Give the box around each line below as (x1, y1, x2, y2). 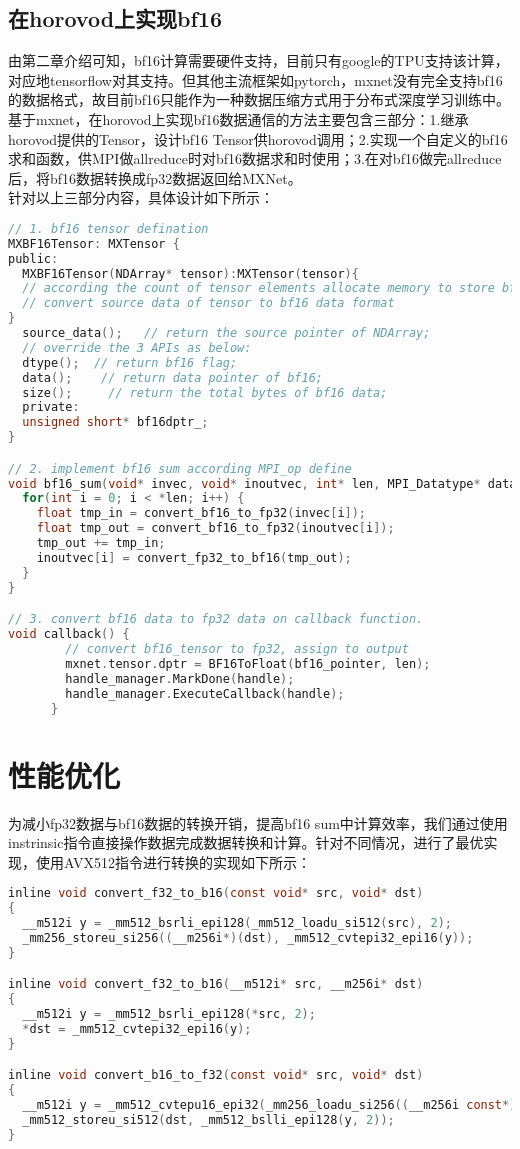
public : (8, 251, 59, 266)
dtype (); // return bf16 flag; (22, 355, 238, 370)
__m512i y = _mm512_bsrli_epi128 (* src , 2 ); (22, 1007, 316, 1022)
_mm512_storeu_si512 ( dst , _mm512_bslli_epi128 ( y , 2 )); (22, 1112, 395, 1127)
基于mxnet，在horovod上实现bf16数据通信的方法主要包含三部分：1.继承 (8, 108, 469, 129)
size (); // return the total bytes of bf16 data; (22, 385, 388, 400)
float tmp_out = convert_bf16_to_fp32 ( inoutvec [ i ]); (36, 521, 395, 536)
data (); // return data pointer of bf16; (22, 370, 323, 385)
